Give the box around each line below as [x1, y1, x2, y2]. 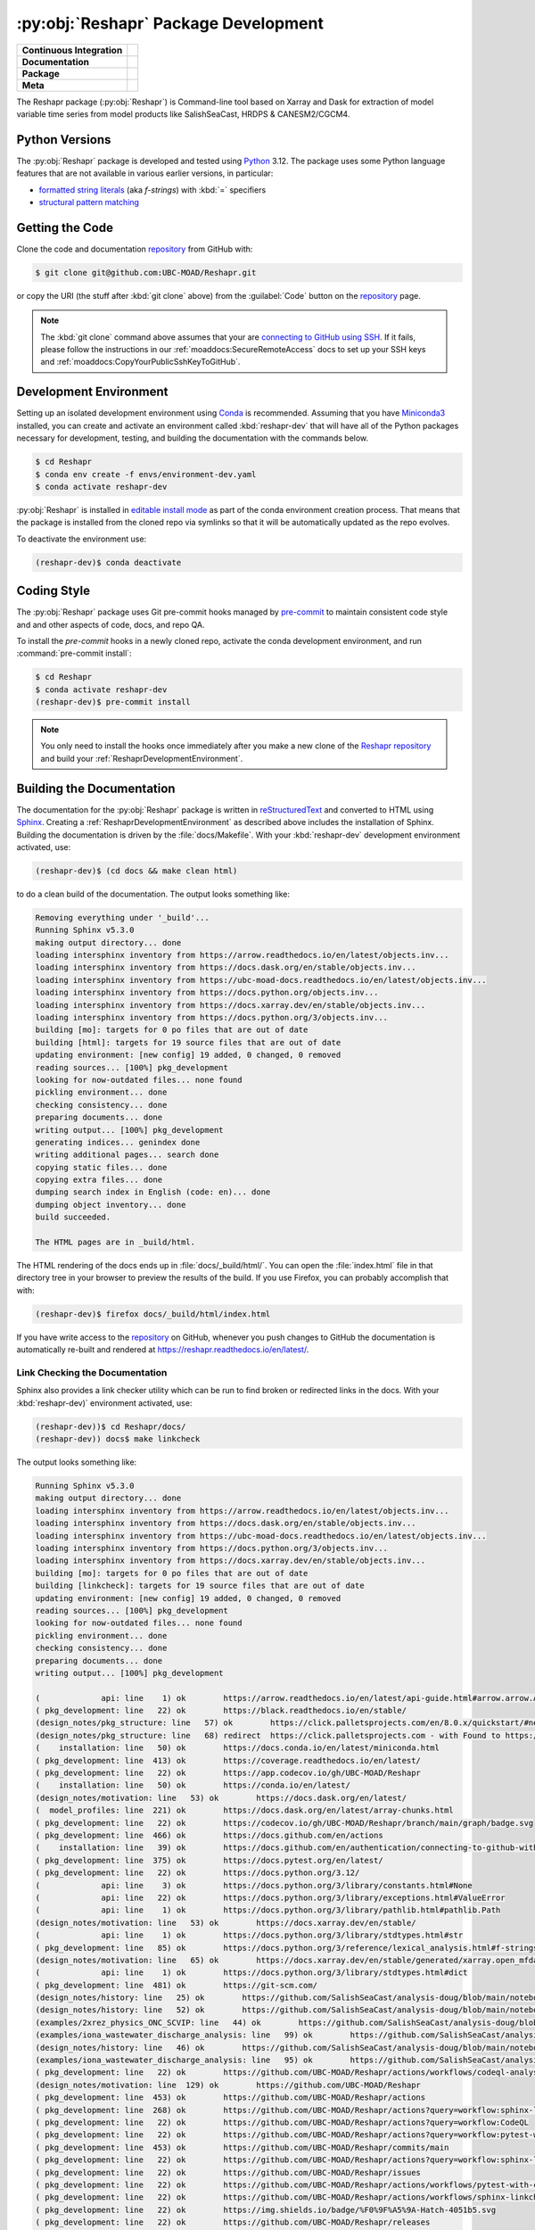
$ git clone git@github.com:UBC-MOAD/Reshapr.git [35, 268, 257, 277]
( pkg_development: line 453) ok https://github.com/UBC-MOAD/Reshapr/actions [35, 2093, 426, 2102]
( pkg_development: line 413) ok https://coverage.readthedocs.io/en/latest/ [35, 1755, 421, 1765]
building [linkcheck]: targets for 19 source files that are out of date [35, 1581, 365, 1591]
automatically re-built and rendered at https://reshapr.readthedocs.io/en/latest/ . [16, 1344, 309, 1355]
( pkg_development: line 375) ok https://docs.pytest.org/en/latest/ [35, 1855, 383, 1865]
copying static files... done [35, 1162, 168, 1172]
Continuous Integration [21, 44, 123, 56]
